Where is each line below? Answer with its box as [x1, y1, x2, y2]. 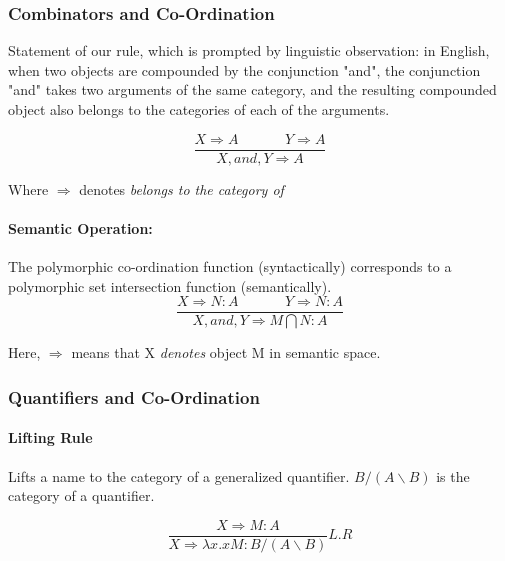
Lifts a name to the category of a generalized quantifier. [8, 465, 350, 486]
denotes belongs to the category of [79, 178, 284, 199]
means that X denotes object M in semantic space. [71, 342, 381, 363]
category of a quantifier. [8, 485, 155, 506]
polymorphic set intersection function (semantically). [8, 275, 332, 296]
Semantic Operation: [8, 217, 153, 238]
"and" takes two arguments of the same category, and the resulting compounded [8, 79, 497, 100]
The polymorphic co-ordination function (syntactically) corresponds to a [8, 256, 452, 277]
